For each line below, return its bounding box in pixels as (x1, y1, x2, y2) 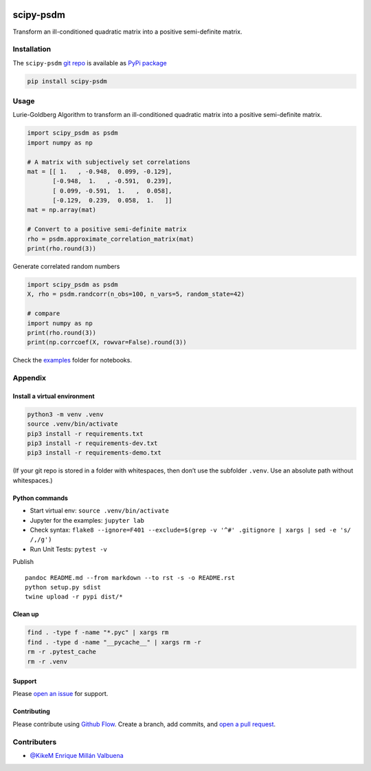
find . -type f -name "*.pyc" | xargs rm (27, 629, 169, 636)
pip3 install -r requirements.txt (27, 430, 144, 437)
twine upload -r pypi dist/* (25, 593, 123, 601)
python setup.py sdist (25, 583, 102, 591)
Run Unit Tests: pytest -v (30, 545, 108, 553)
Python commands (12, 494, 69, 502)
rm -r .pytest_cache (27, 648, 96, 656)
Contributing (12, 707, 51, 715)
